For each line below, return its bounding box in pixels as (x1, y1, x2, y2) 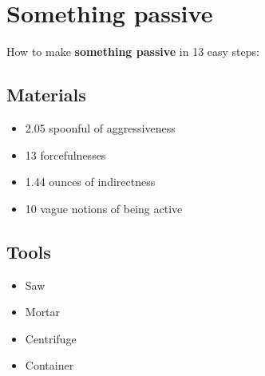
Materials (6, 82, 86, 107)
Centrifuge (25, 330, 77, 346)
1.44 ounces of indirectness (25, 173, 156, 190)
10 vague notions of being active (25, 200, 183, 216)
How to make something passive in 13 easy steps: (6, 43, 259, 60)
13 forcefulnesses (25, 146, 106, 163)
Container (25, 357, 74, 374)
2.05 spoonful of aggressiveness (25, 119, 176, 136)
